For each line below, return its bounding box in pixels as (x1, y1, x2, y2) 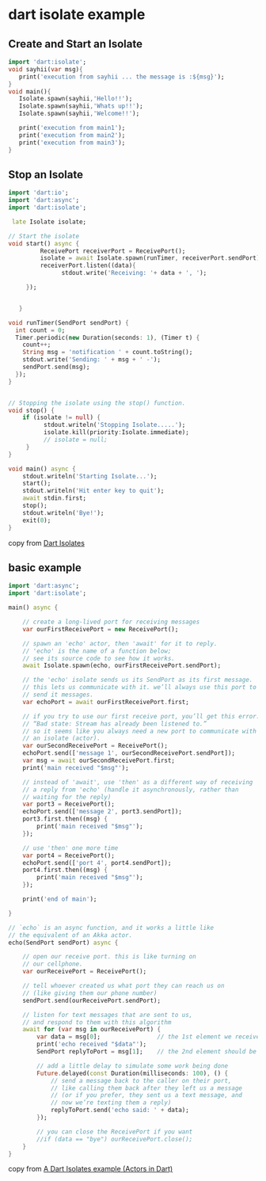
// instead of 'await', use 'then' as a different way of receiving (22, 778, 253, 786)
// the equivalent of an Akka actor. (8, 931, 133, 939)
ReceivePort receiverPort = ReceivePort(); (40, 247, 186, 255)
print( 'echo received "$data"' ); (36, 1040, 147, 1049)
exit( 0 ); (22, 516, 51, 524)
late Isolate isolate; (11, 218, 87, 226)
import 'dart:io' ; (8, 189, 69, 197)
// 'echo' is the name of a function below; (22, 647, 172, 655)
